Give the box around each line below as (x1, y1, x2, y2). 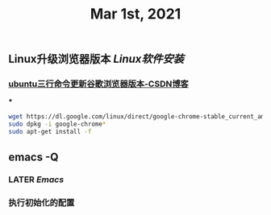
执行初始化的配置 (8, 197, 75, 209)
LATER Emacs (8, 174, 65, 185)
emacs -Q (8, 150, 59, 163)
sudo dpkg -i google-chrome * (8, 120, 106, 129)
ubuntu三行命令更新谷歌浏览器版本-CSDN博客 (8, 78, 190, 89)
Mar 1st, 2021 (90, 5, 181, 23)
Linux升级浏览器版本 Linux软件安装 (8, 52, 184, 66)
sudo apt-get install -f (8, 128, 92, 136)
